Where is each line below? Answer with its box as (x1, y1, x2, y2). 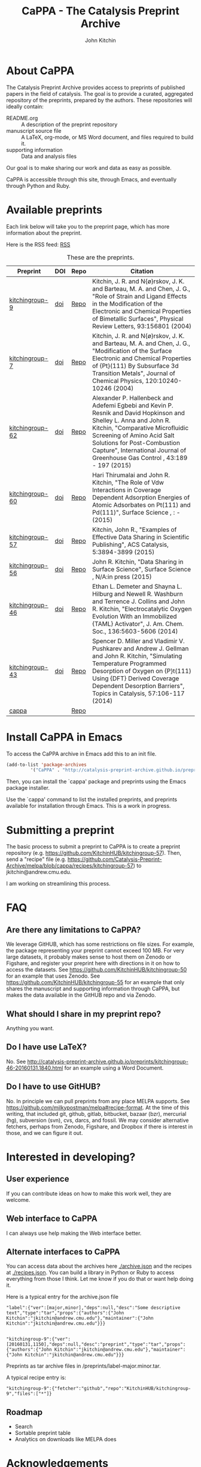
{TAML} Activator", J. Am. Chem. (92, 619, 184, 628)
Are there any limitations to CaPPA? (6, 924, 141, 935)
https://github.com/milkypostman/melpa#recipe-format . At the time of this (6, 1104, 190, 1111)
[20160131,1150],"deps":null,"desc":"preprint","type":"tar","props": (6, 1341, 186, 1347)
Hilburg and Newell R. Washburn (92, 589, 184, 598)
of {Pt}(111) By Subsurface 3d (92, 361, 179, 370)
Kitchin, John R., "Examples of (92, 525, 177, 534)
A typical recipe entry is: (6, 1374, 66, 1381)
